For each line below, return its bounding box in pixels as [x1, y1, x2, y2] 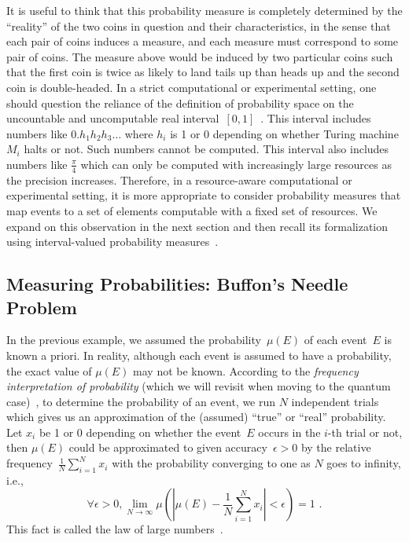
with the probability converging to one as [112, 455, 311, 471]
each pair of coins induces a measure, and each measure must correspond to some [6, 33, 399, 49]
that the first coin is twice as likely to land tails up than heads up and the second [6, 64, 400, 80]
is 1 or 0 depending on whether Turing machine [170, 125, 399, 141]
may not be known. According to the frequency [133, 362, 359, 379]
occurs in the [258, 423, 321, 440]
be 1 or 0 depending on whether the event [39, 423, 241, 440]
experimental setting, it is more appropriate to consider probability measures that [6, 187, 401, 203]
